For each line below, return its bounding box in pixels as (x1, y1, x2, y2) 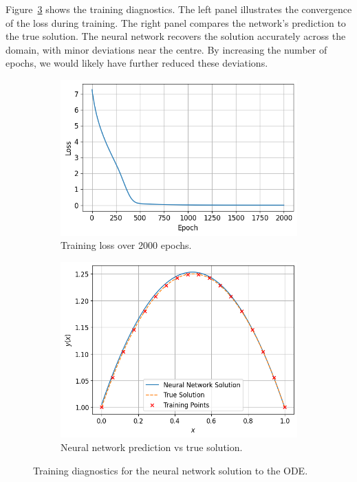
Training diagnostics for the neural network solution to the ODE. (33, 463, 308, 477)
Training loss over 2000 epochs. (61, 238, 192, 252)
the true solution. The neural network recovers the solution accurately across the (6, 29, 346, 43)
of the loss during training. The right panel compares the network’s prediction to (6, 15, 346, 30)
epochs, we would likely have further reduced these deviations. (6, 56, 268, 70)
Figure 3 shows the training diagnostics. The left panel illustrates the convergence (6, 2, 352, 16)
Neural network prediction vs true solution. (61, 439, 243, 454)
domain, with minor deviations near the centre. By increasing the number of (6, 42, 327, 56)
